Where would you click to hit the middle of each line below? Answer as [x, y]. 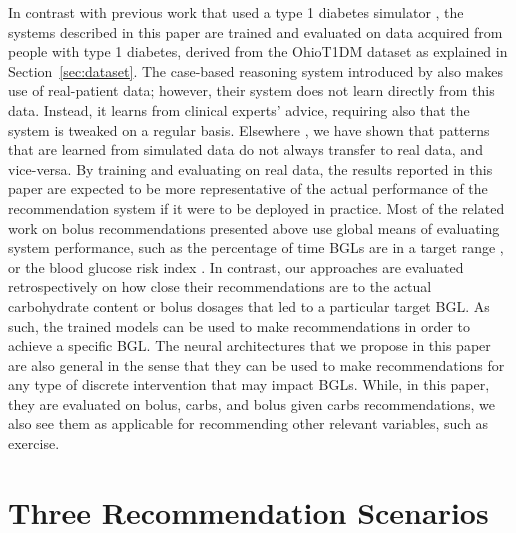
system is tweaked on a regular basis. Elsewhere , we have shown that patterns [249, 129]
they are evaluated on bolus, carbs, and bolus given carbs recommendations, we [252, 403]
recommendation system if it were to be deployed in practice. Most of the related [256, 207]
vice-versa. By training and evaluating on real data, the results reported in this [250, 168]
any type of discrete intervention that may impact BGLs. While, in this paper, [249, 384]
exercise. [34, 443]
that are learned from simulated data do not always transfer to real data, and [245, 149]
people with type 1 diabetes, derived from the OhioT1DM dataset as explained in [258, 51]
